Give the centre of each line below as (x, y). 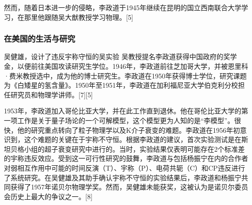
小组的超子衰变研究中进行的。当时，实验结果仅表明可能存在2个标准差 (134, 149)
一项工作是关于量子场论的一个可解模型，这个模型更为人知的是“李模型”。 (119, 120)
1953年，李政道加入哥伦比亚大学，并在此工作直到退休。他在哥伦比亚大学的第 (126, 111)
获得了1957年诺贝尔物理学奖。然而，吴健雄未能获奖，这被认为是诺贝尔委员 (129, 187)
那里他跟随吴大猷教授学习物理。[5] (79, 17)
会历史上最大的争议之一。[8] (48, 196)
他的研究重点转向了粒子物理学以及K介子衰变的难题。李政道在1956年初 (128, 130)
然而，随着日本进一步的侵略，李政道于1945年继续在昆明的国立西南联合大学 (123, 7)
